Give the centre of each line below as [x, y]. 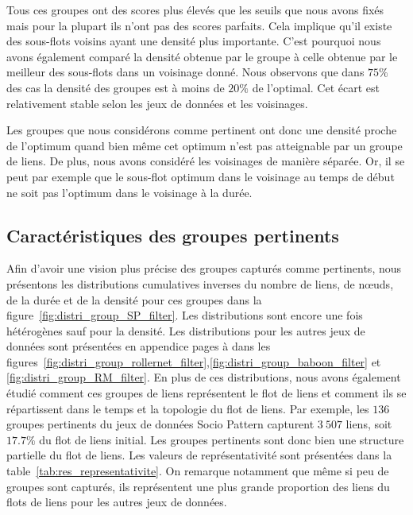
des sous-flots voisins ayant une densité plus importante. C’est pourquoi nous [194, 41]
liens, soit [369, 424]
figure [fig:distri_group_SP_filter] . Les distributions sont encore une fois [185, 315]
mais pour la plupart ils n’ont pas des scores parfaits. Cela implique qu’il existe [199, 25]
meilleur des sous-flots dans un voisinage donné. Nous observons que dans [185, 72]
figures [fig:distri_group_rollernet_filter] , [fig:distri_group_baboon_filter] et [194, 361]
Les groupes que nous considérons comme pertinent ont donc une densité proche [202, 130]
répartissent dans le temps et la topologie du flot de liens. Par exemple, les [188, 408]
